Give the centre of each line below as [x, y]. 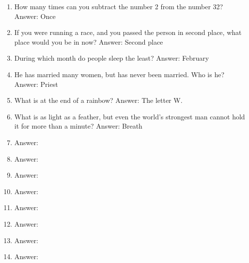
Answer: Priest [36, 84]
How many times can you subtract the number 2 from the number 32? [119, 6]
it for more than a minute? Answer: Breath [78, 126]
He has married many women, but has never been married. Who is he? [119, 74]
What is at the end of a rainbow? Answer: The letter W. [98, 100]
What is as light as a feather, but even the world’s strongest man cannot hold [130, 116]
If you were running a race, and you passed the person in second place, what [128, 32]
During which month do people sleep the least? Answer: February [112, 58]
